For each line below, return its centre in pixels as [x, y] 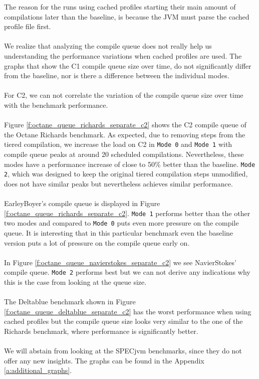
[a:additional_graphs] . [38, 370]
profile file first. [28, 26]
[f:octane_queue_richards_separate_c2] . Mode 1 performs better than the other [127, 213]
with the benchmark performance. [56, 105]
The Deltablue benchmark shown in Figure [70, 302]
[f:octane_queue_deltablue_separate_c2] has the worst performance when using [128, 311]
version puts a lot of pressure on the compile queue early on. [97, 242]
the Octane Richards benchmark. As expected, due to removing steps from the [125, 134]
